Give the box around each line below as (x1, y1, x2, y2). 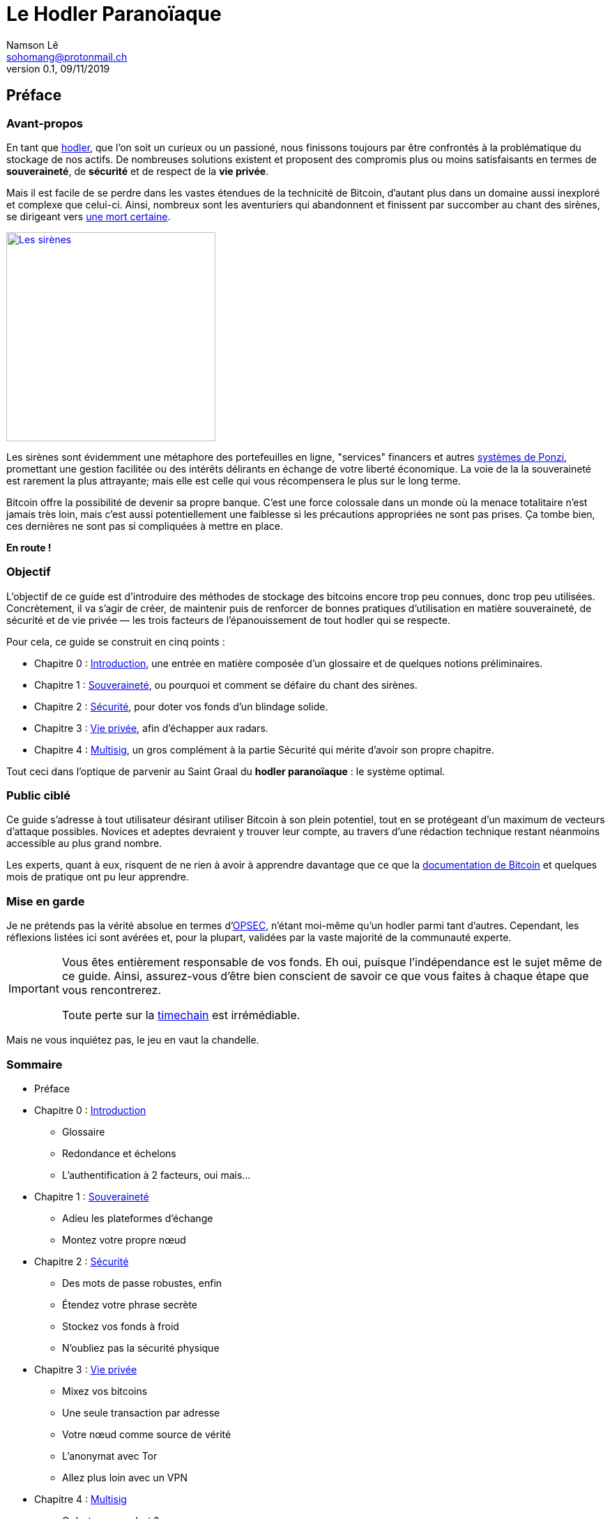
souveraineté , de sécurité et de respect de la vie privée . (6, 165, 269, 177)
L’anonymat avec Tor (62, 1449, 158, 1462)
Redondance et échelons (62, 1147, 176, 1159)
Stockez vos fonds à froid (62, 1320, 179, 1332)
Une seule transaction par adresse (62, 1406, 220, 1419)
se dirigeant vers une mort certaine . (6, 210, 171, 222)
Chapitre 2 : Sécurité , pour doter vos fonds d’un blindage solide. (34, 700, 328, 712)
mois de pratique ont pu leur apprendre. (6, 871, 189, 883)
